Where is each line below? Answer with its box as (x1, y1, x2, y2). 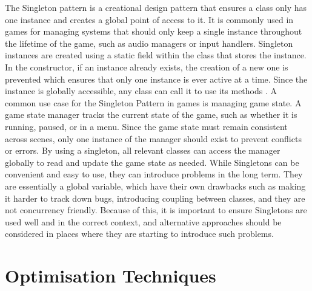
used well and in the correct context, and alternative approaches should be (5, 215, 282, 228)
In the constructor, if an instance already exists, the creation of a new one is (5, 60, 288, 73)
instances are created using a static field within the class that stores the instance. (5, 49, 307, 61)
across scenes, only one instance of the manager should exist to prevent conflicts (5, 132, 302, 145)
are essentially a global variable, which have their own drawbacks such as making (5, 179, 306, 192)
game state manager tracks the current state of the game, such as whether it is (5, 108, 297, 121)
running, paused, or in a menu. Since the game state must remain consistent (5, 120, 288, 132)
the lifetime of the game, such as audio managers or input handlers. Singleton (5, 36, 293, 49)
